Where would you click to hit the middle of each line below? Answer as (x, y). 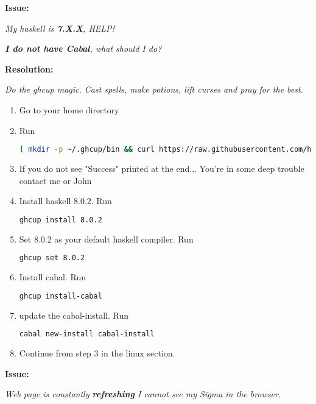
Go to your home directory (69, 109)
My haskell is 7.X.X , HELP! (60, 28)
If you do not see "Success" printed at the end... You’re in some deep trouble (162, 168)
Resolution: (29, 69)
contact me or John (55, 180)
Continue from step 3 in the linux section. (97, 353)
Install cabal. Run (52, 277)
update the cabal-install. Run (74, 315)
